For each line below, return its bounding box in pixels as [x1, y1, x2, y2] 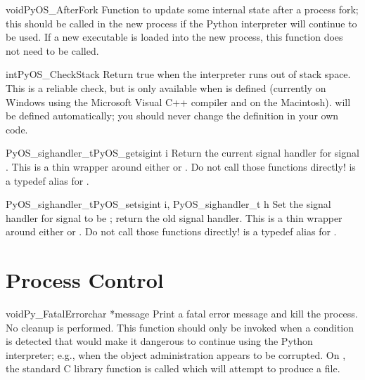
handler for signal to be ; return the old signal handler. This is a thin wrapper [6, 210, 342, 225]
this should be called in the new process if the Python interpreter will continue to [6, 15, 357, 30]
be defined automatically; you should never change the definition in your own [6, 108, 339, 123]
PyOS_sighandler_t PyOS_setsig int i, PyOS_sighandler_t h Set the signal [6, 197, 331, 211]
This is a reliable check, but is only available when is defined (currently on [6, 80, 326, 95]
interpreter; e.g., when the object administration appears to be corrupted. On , [6, 347, 346, 362]
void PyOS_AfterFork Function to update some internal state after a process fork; [6, 2, 359, 16]
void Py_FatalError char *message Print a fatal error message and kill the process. [6, 306, 358, 321]
